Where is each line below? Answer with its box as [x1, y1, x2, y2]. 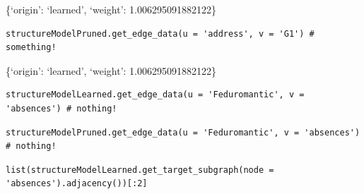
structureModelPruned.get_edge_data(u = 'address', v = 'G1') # [6, 28, 315, 39]
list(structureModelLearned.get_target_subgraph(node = [6, 164, 274, 175]
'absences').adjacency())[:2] [6, 178, 148, 189]
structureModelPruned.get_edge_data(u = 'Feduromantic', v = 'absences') [6, 127, 360, 138]
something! [6, 42, 57, 53]
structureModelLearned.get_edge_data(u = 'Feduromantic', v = [6, 90, 305, 100]
